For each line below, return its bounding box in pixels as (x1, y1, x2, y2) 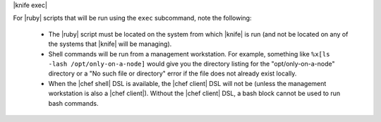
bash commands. (48, 99, 99, 107)
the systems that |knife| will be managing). (48, 39, 172, 49)
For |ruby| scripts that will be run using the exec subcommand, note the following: (13, 14, 252, 23)
